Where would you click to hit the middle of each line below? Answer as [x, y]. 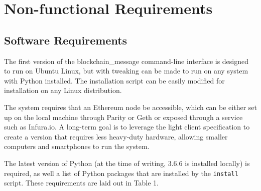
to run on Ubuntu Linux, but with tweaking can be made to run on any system [126, 71]
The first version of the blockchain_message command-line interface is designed [126, 61]
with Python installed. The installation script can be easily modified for [114, 80]
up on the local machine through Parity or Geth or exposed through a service [123, 117]
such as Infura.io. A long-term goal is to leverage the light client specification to [127, 127]
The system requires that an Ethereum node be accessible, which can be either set [130, 107]
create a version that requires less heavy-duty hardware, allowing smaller [116, 136]
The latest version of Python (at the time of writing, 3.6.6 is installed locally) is [127, 163]
